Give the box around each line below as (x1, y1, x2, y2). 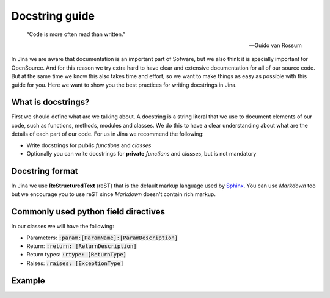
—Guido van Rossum (249, 42, 302, 49)
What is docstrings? (11, 97, 90, 107)
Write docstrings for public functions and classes (26, 141, 152, 149)
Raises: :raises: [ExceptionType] (26, 260, 124, 267)
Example (11, 275, 45, 286)
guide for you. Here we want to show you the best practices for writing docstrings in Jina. (11, 81, 238, 89)
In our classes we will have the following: (11, 223, 114, 230)
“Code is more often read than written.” (26, 31, 125, 38)
